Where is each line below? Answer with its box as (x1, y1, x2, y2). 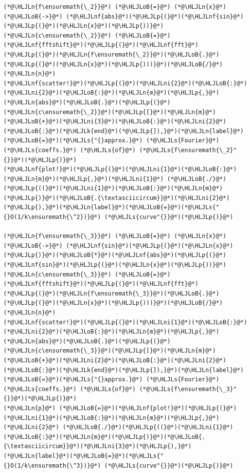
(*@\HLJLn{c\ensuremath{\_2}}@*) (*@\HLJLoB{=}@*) (3, 32, 171, 39)
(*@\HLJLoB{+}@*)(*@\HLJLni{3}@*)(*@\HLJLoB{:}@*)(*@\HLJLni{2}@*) (3, 118, 227, 125)
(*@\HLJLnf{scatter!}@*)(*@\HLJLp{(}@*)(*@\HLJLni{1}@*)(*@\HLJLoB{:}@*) (3, 318, 248, 326)
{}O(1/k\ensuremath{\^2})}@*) (3, 214, 101, 221)
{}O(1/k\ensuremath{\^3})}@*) (3, 462, 101, 469)
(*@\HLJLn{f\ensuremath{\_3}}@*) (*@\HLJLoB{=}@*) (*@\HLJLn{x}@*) (3, 233, 227, 240)
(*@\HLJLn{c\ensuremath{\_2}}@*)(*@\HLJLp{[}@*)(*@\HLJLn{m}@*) (3, 108, 216, 116)
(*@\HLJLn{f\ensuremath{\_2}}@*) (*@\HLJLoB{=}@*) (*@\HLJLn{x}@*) (3, 3, 227, 10)
